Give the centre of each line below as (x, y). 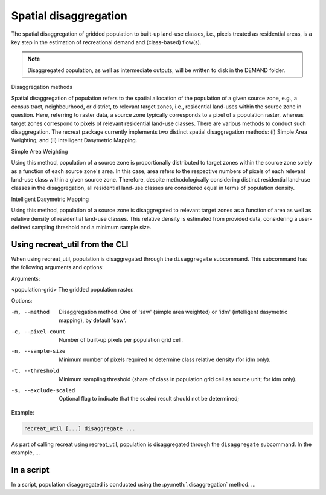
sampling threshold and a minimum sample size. (91, 227)
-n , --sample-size (38, 351)
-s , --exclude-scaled (43, 390)
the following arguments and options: (57, 267)
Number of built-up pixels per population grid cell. (121, 340)
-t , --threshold (35, 371)
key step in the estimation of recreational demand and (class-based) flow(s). (106, 42)
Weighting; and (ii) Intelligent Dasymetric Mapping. (74, 140)
